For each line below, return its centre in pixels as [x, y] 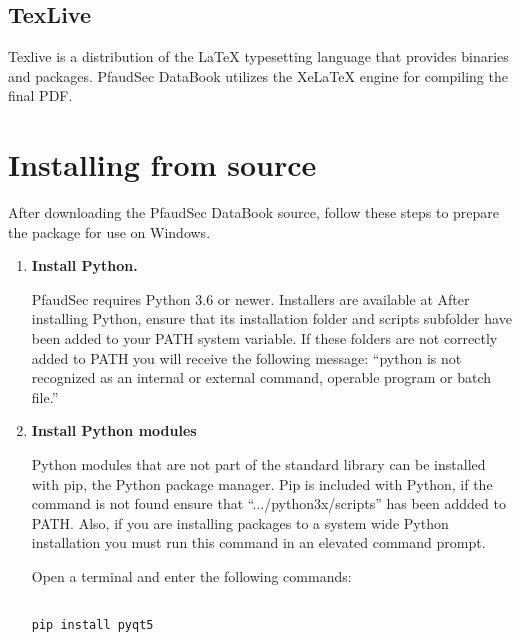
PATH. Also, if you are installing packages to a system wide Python [240, 522]
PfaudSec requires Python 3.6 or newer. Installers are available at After [250, 298]
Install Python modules [114, 430]
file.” [45, 396]
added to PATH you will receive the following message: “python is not [246, 357]
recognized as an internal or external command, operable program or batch [261, 377]
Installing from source [162, 164]
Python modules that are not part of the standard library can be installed [258, 464]
